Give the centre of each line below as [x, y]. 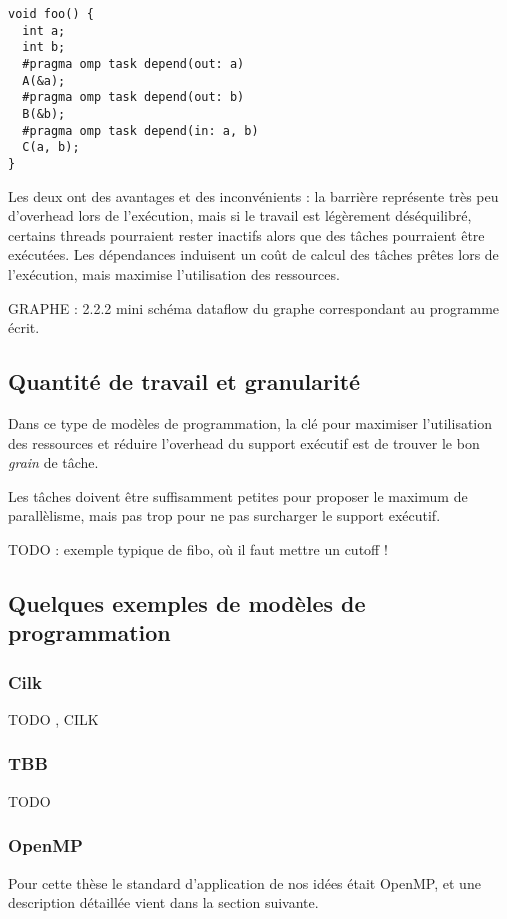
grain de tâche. [53, 462]
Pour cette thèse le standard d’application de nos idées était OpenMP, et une [244, 882]
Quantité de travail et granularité [184, 381]
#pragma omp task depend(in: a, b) [140, 130]
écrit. [24, 327]
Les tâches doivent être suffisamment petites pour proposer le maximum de [238, 495]
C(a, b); [51, 147]
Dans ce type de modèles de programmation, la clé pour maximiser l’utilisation [250, 422]
